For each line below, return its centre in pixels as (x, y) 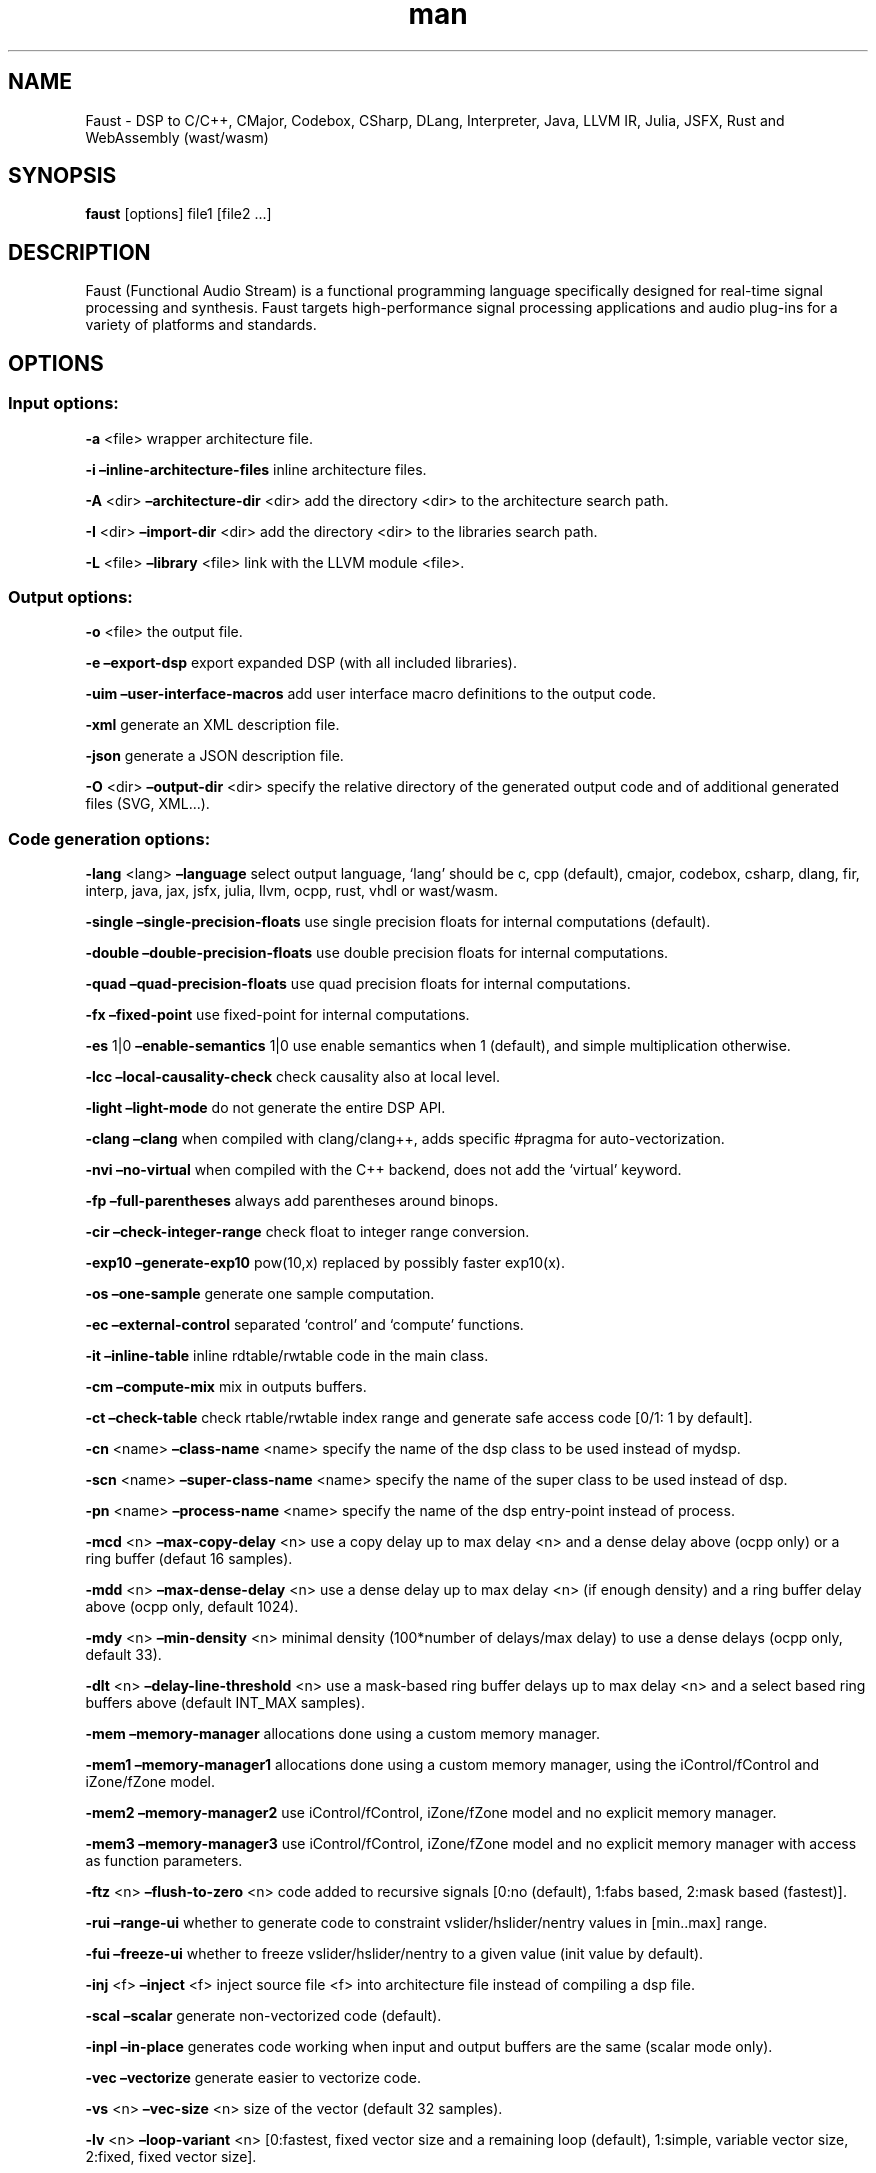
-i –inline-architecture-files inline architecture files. (256, 469)
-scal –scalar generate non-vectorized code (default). (263, 2015)
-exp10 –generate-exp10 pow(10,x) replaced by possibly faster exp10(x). (325, 1262)
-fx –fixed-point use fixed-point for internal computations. (277, 1014)
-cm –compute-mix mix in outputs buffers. (226, 1386)
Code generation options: (109, 838)
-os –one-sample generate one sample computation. (260, 1293)
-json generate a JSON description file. (214, 756)
